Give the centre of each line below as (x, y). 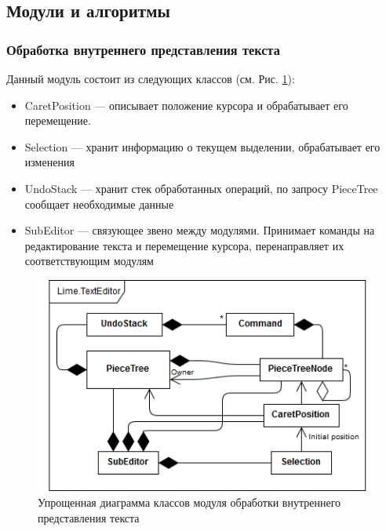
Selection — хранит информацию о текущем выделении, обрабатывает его (202, 146)
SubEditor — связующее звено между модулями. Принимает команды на (200, 230)
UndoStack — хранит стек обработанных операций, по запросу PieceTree (201, 188)
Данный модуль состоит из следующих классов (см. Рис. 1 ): (151, 78)
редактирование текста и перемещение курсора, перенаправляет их (184, 245)
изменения (49, 162)
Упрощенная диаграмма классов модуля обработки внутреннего (189, 502)
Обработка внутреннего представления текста (143, 49)
